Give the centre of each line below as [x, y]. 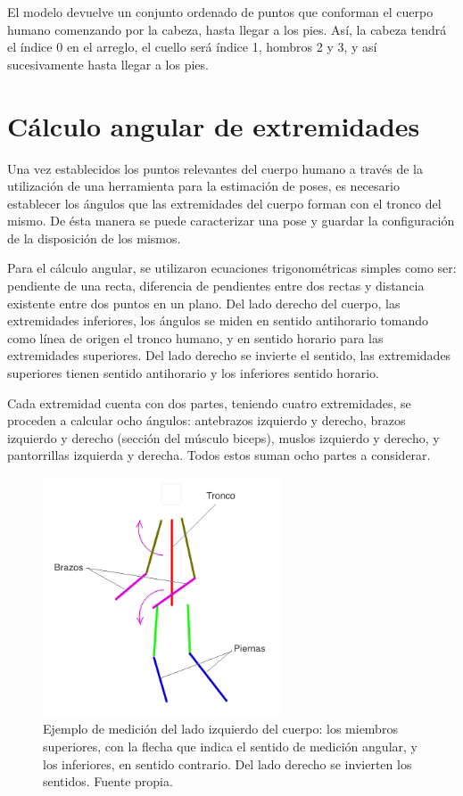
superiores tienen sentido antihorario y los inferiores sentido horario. [193, 373]
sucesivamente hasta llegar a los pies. [108, 64]
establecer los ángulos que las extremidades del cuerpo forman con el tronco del [224, 203]
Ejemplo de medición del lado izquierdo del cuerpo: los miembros [220, 729]
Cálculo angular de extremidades [214, 125]
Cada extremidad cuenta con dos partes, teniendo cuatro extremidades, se [209, 402]
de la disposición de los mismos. [94, 238]
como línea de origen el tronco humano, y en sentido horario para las [195, 337]
